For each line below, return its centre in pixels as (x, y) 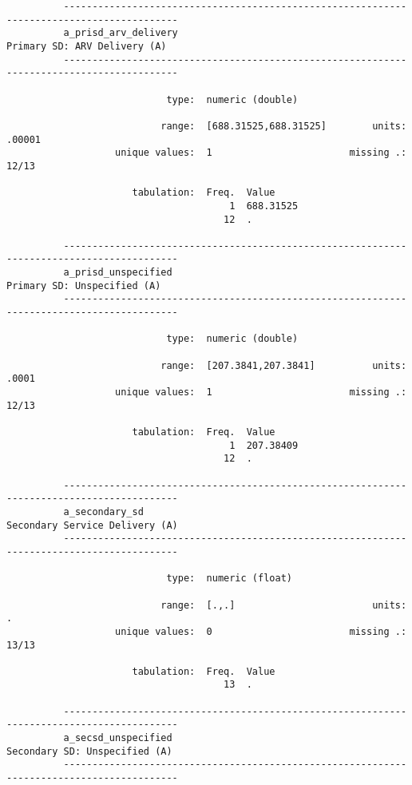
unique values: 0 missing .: (261, 631)
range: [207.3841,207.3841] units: (284, 365)
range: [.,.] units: (284, 605)
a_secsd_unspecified (118, 738)
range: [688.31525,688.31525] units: (284, 126)
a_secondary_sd (103, 511)
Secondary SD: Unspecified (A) (89, 751)
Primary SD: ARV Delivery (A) (87, 46)
